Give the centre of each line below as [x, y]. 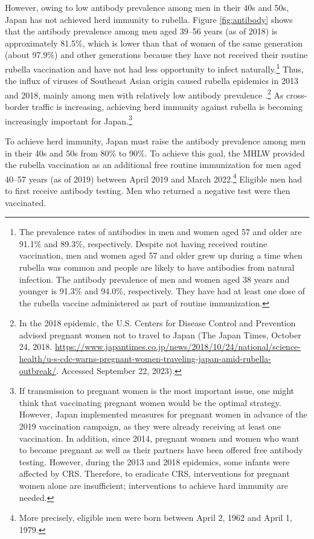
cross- [297, 95]
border [17, 107]
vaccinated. [26, 202]
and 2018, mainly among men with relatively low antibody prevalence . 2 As [144, 94]
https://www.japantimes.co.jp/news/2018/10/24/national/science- [178, 347]
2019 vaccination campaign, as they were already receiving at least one [150, 426]
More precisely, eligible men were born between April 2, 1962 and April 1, [155, 518]
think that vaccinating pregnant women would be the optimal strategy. [150, 402]
